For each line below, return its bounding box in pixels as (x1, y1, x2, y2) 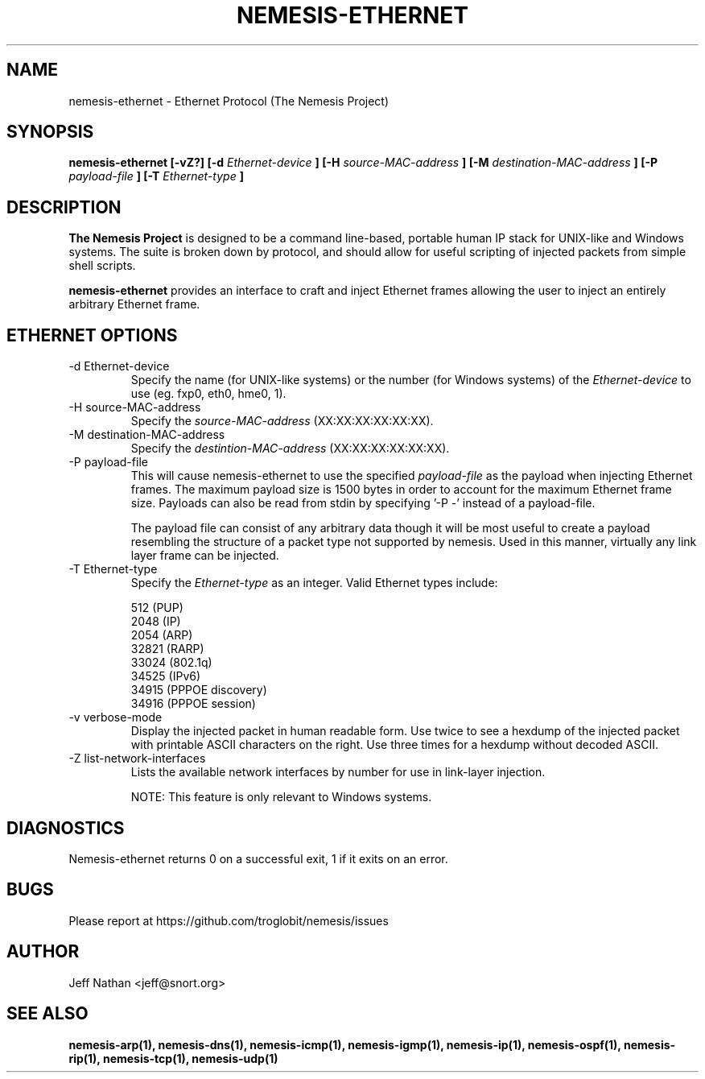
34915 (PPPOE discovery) (130, 683, 267, 697)
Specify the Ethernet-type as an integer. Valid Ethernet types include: (130, 576, 498, 590)
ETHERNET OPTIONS (6, 325, 178, 345)
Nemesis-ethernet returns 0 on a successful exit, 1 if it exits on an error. (68, 851, 448, 866)
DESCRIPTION (6, 196, 122, 217)
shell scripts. (68, 258, 136, 273)
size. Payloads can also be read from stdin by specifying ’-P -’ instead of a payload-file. (130, 496, 596, 511)
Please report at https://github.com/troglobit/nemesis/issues (68, 913, 389, 928)
